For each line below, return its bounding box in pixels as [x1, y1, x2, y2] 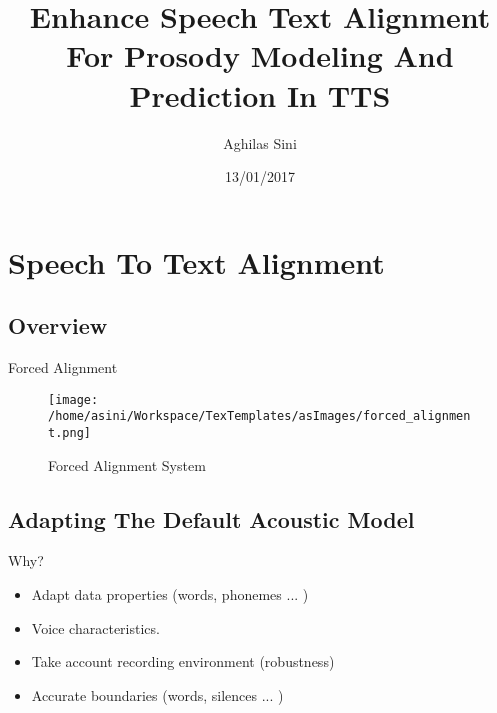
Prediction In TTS [129, 74, 391, 115]
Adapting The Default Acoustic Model [8, 503, 415, 534]
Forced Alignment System [48, 454, 206, 475]
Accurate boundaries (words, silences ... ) [31, 684, 284, 705]
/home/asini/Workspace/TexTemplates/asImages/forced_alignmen [48, 409, 471, 424]
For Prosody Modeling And [66, 35, 454, 76]
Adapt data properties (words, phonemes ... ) [31, 584, 309, 605]
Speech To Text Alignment [8, 241, 385, 282]
